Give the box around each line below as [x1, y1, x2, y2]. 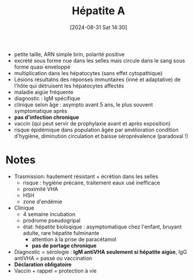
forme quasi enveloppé [14, 63, 71, 70]
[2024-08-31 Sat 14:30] [70, 24, 127, 31]
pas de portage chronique [31, 242, 97, 249]
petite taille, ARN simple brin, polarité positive [14, 50, 125, 57]
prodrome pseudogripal [22, 217, 81, 224]
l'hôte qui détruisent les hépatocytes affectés [14, 82, 124, 89]
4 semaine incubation [22, 210, 76, 217]
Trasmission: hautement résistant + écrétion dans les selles [14, 173, 159, 180]
